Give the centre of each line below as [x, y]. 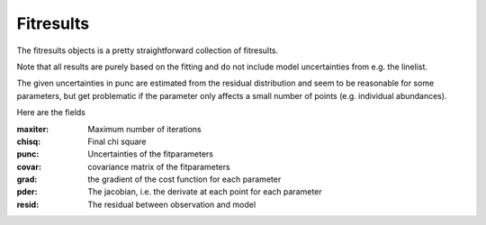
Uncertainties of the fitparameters [150, 154]
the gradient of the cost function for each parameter [184, 179]
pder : [27, 192]
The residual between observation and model [172, 204]
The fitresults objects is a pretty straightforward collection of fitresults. [148, 50]
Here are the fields [51, 112]
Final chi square [117, 141]
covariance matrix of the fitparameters [159, 166]
